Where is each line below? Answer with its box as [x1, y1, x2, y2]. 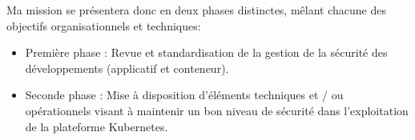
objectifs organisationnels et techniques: [6, 17, 201, 34]
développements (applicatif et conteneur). [25, 59, 229, 76]
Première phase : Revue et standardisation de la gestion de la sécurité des [25, 44, 388, 61]
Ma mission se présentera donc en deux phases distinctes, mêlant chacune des [6, 2, 386, 18]
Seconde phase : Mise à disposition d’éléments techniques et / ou [25, 86, 344, 103]
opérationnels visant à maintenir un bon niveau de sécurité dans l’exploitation [25, 102, 409, 118]
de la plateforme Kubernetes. [25, 118, 168, 134]
